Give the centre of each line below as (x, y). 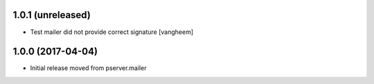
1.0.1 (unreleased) (52, 15)
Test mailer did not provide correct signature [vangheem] (112, 32)
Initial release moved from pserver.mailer (88, 68)
